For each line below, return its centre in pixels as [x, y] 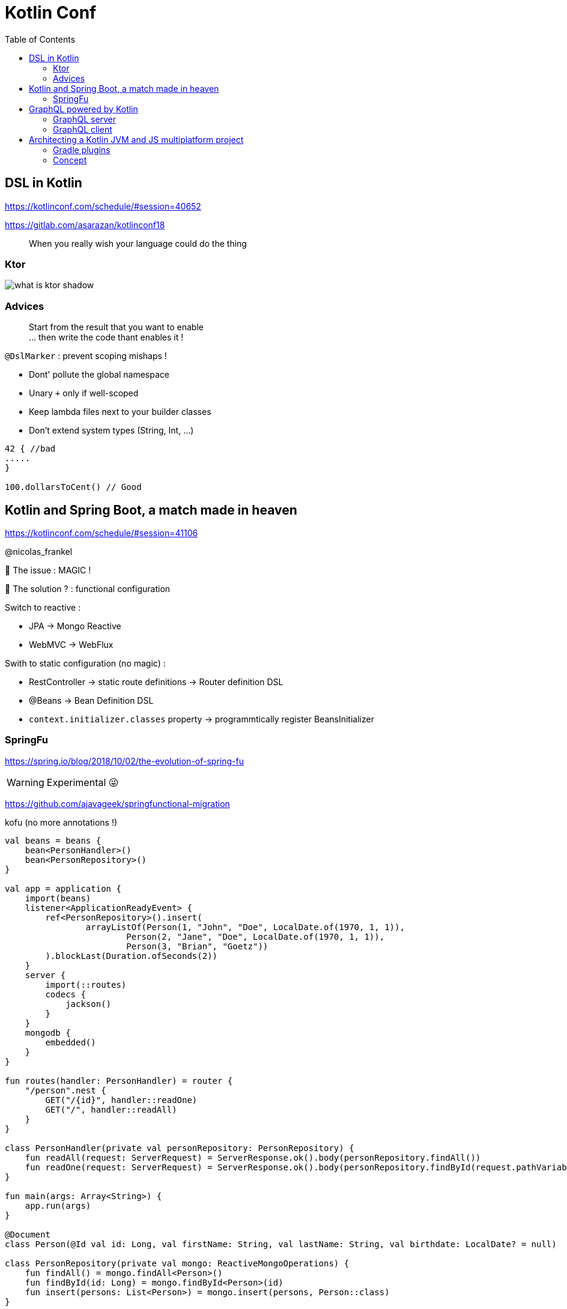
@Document [28, 1234]
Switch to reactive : [43, 607]
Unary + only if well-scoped [84, 393]
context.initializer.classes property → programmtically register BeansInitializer [202, 719]
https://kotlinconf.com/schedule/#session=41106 [102, 533]
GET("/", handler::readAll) [111, 1109]
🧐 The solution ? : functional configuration [88, 588]
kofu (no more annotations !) [61, 822]
